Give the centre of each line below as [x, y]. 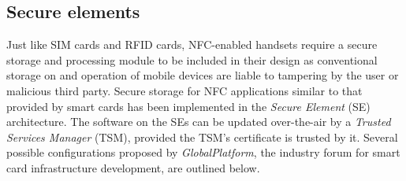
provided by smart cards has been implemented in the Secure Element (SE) [188, 106]
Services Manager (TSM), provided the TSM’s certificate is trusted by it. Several [202, 137]
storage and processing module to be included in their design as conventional [192, 59]
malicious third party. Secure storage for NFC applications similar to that [184, 90]
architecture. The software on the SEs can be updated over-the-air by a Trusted [199, 122]
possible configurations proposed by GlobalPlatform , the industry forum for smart [203, 152]
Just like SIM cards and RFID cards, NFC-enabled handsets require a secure [192, 44]
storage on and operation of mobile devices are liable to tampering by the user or [203, 75]
